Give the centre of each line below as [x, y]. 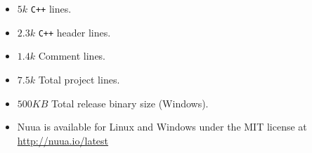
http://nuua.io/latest [63, 140]
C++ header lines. [74, 32]
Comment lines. [72, 56]
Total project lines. [79, 79]
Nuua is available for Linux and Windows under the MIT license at [162, 127]
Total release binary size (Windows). [130, 103]
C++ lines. [51, 8]
